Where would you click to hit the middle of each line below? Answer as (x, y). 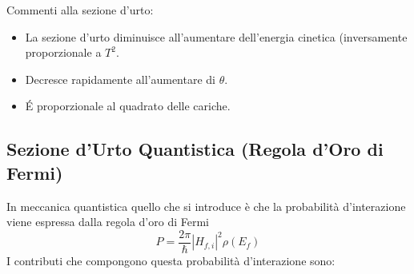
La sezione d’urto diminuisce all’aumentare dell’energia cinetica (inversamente (216, 36)
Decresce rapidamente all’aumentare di (120, 79)
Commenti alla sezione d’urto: (80, 10)
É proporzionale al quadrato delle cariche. (128, 106)
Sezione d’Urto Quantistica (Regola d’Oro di (195, 149)
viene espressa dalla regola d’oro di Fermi (108, 222)
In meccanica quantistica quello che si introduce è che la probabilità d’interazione (206, 206)
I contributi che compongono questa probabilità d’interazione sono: (171, 260)
